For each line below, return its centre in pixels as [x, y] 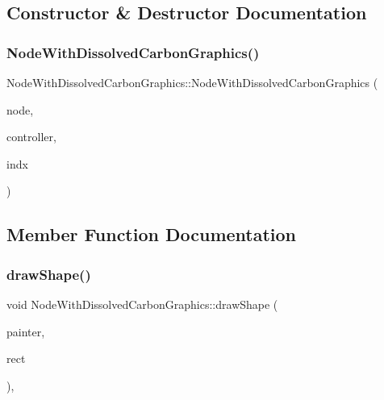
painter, [26, 331]
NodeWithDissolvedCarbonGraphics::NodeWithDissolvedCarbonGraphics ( [192, 82]
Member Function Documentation [152, 234]
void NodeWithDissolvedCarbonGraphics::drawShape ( [142, 304]
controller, [31, 137]
